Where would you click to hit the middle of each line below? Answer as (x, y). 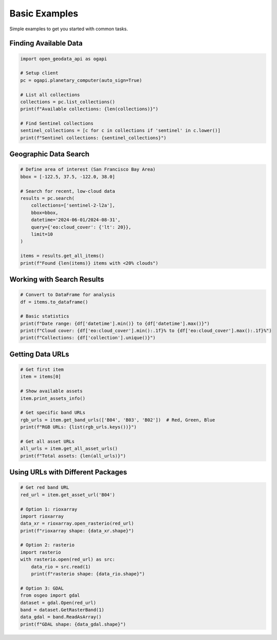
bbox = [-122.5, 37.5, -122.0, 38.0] (68, 177)
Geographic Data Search (50, 154)
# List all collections (50, 95)
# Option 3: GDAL (42, 588)
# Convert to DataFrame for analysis (68, 295)
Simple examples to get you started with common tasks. (69, 29)
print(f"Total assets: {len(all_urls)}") (73, 456)
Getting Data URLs (39, 354)
